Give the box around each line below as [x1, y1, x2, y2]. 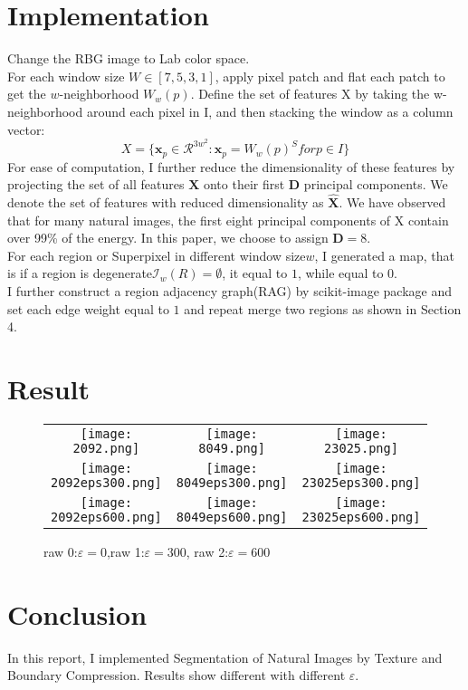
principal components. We [303, 175, 448, 194]
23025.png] [324, 440, 398, 455]
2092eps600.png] [51, 509, 162, 524]
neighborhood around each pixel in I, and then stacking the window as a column [7, 101, 454, 120]
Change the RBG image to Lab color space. [7, 49, 250, 68]
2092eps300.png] [51, 474, 162, 490]
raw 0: [43, 541, 78, 561]
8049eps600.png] [176, 509, 288, 524]
